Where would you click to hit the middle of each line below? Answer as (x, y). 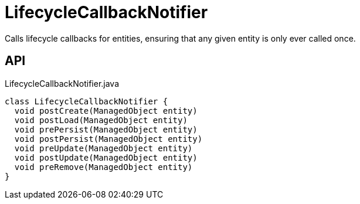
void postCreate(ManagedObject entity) (106, 110)
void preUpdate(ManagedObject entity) (103, 148)
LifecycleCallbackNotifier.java (62, 83)
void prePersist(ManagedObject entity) (106, 129)
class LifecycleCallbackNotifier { (86, 101)
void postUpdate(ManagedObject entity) (106, 157)
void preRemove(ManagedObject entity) (103, 167)
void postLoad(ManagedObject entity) (101, 120)
